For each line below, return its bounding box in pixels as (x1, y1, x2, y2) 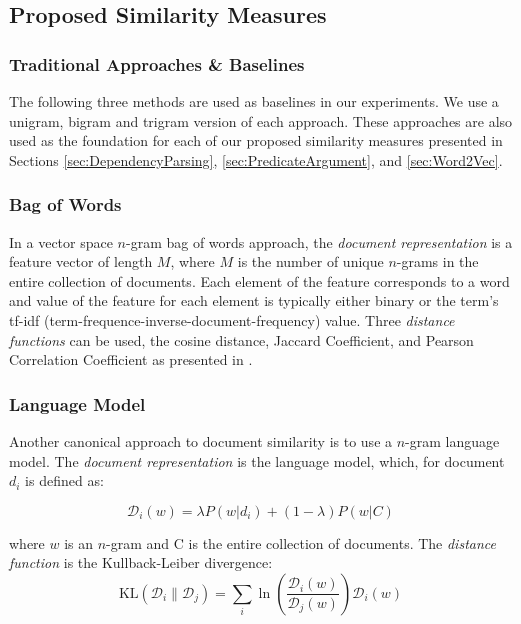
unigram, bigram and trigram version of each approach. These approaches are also (9, 110, 513, 131)
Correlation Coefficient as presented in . (9, 349, 253, 370)
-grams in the (396, 251, 479, 272)
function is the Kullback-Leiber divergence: (9, 552, 273, 573)
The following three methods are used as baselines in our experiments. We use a (9, 91, 499, 111)
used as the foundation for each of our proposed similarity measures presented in (9, 130, 503, 151)
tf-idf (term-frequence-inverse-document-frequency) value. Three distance (9, 309, 455, 330)
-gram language (405, 430, 500, 451)
